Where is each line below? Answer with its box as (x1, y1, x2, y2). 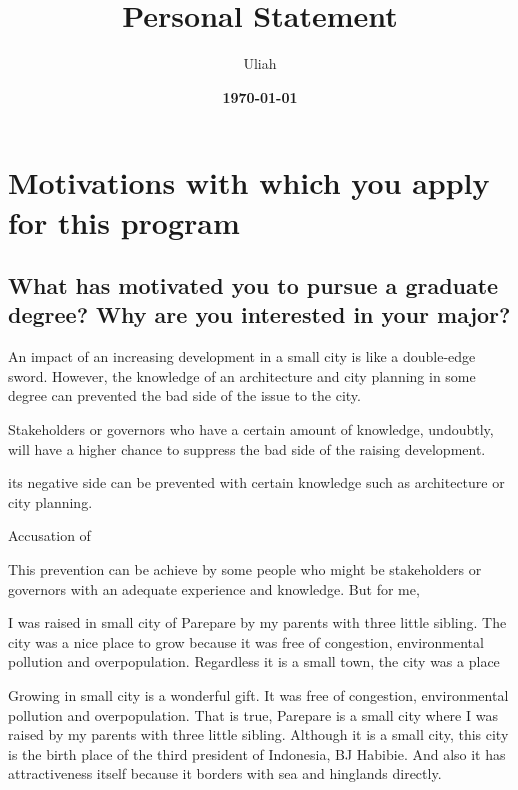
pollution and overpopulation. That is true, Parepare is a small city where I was (8, 704, 498, 725)
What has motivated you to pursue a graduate (8, 270, 499, 301)
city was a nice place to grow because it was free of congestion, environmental (8, 631, 484, 652)
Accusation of (8, 525, 91, 546)
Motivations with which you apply (8, 162, 490, 203)
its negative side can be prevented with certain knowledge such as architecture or (8, 472, 505, 493)
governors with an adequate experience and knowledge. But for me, (8, 578, 420, 599)
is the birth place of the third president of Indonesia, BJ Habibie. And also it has (8, 743, 506, 764)
